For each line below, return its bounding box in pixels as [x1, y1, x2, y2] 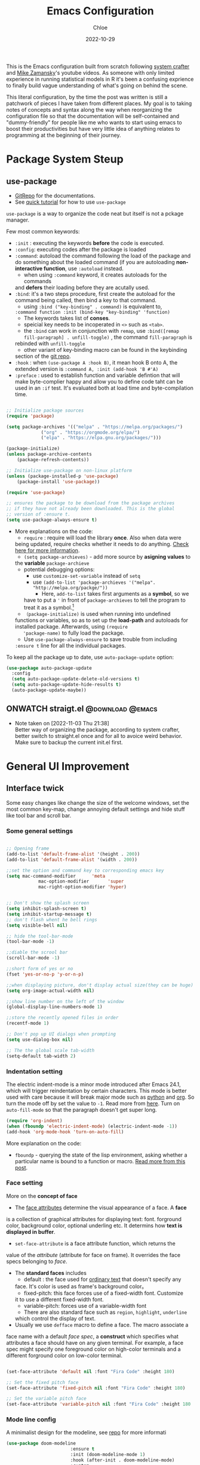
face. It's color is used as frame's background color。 [14, 1283, 147, 1290]
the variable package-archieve [14, 559, 90, 566]
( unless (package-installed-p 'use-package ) [6, 473, 119, 479]
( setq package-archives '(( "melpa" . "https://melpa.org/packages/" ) [6, 424, 183, 430]
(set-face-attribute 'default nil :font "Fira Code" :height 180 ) [6, 1368, 175, 1375]
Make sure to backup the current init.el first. [14, 738, 124, 746]
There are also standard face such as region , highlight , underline [23, 1308, 187, 1316]
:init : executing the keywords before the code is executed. [14, 239, 164, 246]
